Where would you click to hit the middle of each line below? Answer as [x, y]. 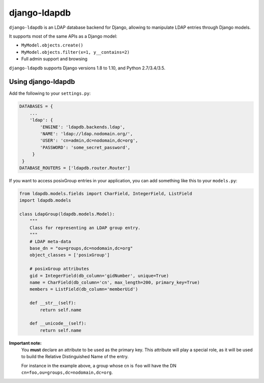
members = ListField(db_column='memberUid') [84, 289]
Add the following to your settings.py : [50, 93]
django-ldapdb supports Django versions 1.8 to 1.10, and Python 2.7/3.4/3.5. [87, 68]
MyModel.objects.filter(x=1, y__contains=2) [76, 52]
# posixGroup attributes [59, 269]
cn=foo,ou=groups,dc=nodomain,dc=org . [67, 372]
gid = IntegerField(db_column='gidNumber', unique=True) [99, 276]
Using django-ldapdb [42, 82]
